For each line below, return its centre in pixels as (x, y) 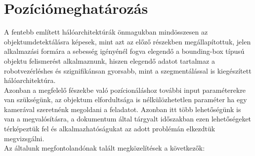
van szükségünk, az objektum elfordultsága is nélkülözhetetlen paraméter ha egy (126, 99)
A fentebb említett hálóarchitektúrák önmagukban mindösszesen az (106, 32)
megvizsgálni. (24, 138)
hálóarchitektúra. (30, 80)
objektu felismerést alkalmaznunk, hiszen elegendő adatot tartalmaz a (109, 60)
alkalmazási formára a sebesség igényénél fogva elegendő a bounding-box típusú (124, 51)
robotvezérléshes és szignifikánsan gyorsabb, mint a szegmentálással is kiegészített (128, 70)
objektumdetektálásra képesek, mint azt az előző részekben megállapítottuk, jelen (127, 41)
